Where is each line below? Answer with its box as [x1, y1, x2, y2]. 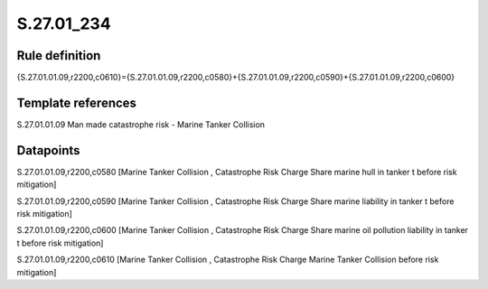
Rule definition [16, 48, 101, 63]
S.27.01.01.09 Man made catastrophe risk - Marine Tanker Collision [16, 118, 266, 130]
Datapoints [16, 143, 80, 158]
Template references [16, 95, 137, 110]
